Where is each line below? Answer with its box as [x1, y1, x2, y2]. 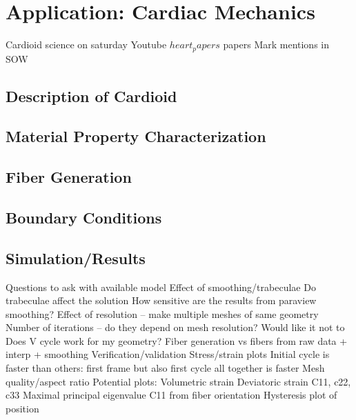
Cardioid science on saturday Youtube [6, 37, 167, 52]
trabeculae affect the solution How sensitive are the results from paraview [6, 293, 317, 308]
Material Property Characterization [6, 126, 266, 147]
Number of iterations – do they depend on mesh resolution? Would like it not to [6, 320, 345, 334]
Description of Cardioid [6, 85, 177, 106]
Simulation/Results [6, 247, 146, 268]
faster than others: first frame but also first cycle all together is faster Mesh [6, 361, 325, 375]
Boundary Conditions [6, 206, 162, 228]
